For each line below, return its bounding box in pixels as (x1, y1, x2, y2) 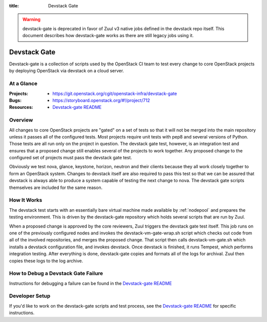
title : (9, 3, 19, 8)
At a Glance (9, 80, 38, 87)
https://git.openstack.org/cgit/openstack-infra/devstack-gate (52, 91, 178, 96)
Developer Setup (9, 292, 50, 299)
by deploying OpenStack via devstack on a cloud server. (9, 68, 124, 74)
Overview (9, 117, 33, 124)
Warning (22, 16, 41, 22)
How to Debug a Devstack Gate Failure (9, 270, 103, 277)
